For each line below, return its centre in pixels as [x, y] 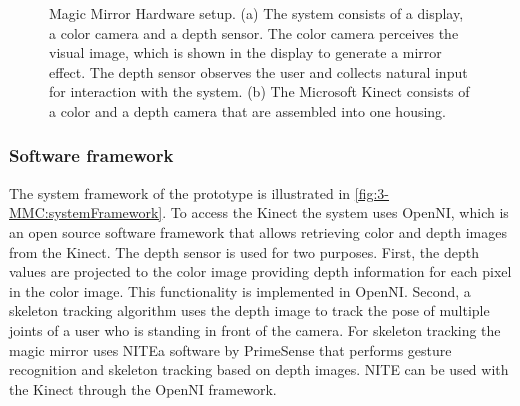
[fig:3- [372, 192]
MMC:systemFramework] [86, 212]
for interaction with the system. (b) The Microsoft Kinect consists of [259, 91]
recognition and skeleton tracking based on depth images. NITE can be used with [259, 369]
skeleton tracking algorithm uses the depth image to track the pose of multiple [249, 310]
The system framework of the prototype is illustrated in [180, 192]
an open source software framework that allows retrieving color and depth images [258, 231]
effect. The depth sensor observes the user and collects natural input [258, 71]
